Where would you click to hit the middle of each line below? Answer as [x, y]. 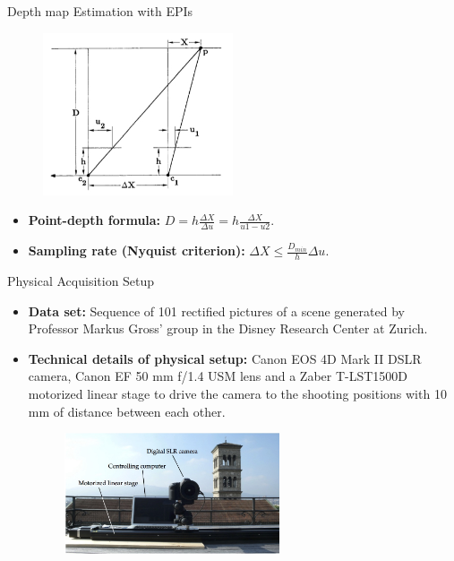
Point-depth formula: [94, 220]
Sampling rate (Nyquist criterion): [137, 250]
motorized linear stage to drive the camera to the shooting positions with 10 [237, 393]
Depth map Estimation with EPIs [100, 11]
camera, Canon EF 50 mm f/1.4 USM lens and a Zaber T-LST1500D [218, 376]
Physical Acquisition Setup [81, 280]
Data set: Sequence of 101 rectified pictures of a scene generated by [216, 311]
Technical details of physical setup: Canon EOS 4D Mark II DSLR [225, 358]
